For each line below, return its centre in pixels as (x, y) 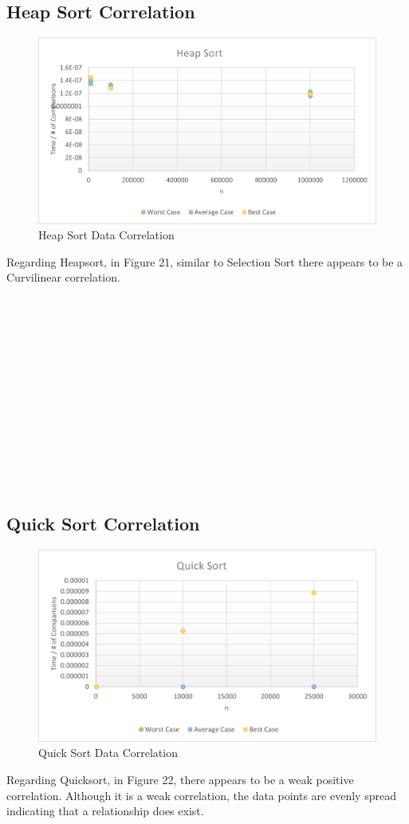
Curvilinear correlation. (63, 277)
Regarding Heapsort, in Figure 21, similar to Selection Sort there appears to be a (205, 261)
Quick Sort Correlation (103, 524)
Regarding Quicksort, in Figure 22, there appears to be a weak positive (180, 780)
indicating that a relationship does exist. (105, 811)
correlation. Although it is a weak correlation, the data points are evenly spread (201, 795)
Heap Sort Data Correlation (106, 235)
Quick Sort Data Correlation (108, 753)
